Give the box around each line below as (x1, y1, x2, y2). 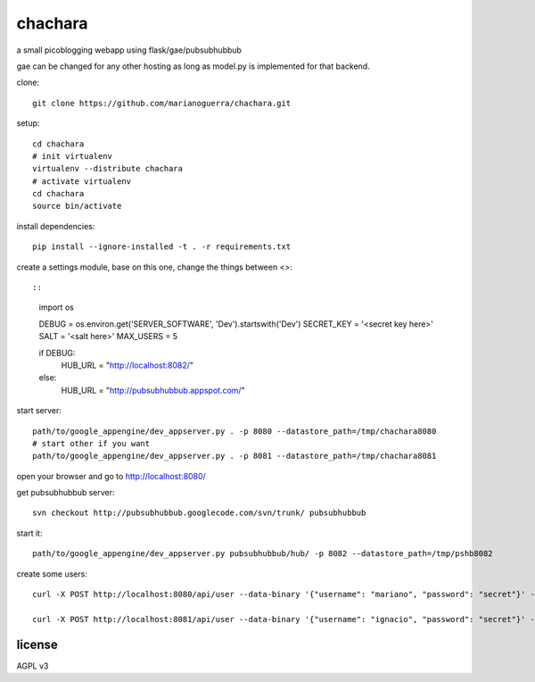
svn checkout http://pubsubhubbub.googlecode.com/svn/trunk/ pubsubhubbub (32, 508, 366, 518)
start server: (16, 405, 62, 416)
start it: (16, 528, 43, 538)
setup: (16, 118, 40, 129)
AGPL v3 (16, 661, 49, 671)
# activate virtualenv (32, 176, 132, 187)
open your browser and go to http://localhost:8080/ (16, 470, 207, 481)
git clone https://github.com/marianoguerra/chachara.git (32, 98, 292, 108)
